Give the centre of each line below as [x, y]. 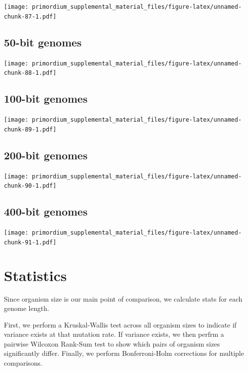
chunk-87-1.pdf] [30, 16]
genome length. [27, 308]
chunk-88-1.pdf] [30, 73]
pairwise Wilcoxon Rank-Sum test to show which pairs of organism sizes [112, 343]
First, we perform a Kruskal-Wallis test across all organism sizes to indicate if [120, 324]
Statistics [35, 275]
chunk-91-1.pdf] [30, 242]
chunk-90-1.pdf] [30, 186]
